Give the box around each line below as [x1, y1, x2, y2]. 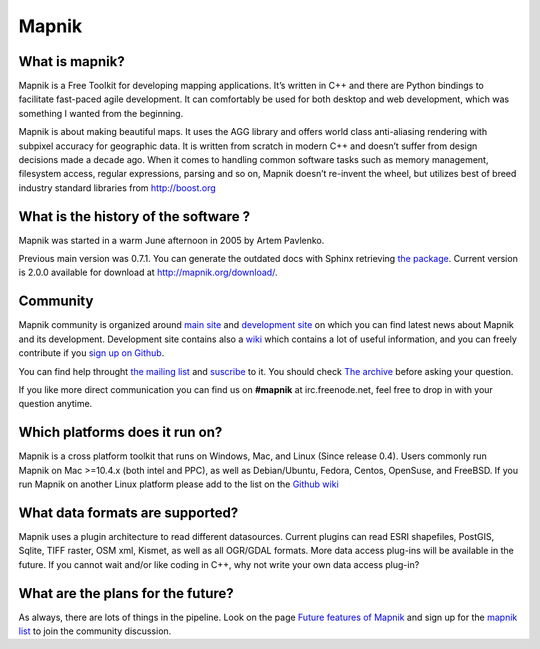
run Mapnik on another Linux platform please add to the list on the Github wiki [18, 478, 339, 490]
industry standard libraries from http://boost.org [18, 181, 217, 194]
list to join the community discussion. [18, 625, 172, 637]
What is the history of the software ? [18, 208, 250, 225]
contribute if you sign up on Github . [18, 347, 165, 359]
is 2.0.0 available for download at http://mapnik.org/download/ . [18, 266, 278, 279]
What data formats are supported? [18, 504, 239, 521]
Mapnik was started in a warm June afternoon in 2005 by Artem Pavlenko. [18, 234, 325, 246]
